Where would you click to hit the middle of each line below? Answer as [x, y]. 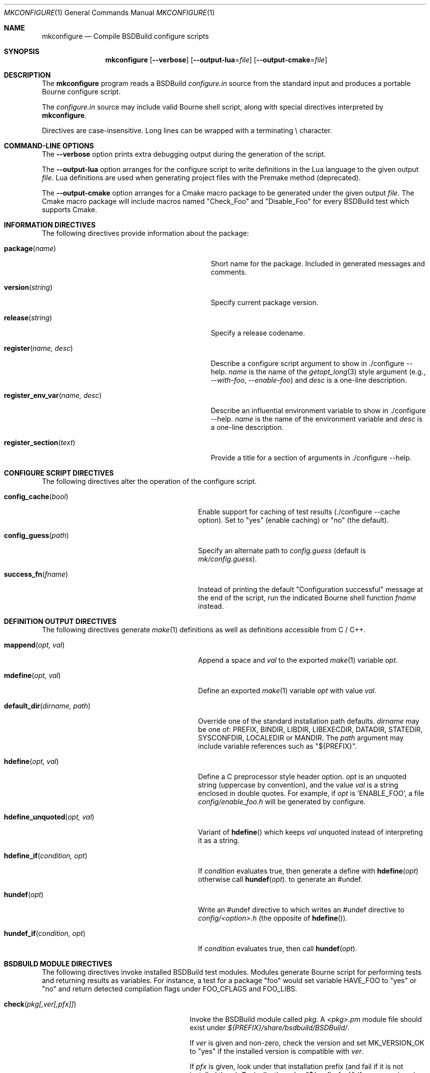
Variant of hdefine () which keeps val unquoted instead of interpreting [310, 832]
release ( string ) [28, 318]
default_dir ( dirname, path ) [47, 706]
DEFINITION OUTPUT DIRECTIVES [60, 621]
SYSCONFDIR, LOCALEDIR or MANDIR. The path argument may [301, 738]
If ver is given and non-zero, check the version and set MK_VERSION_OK [307, 1043]
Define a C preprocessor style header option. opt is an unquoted [302, 777]
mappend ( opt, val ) [34, 645]
